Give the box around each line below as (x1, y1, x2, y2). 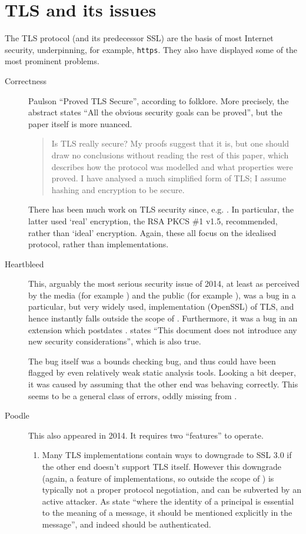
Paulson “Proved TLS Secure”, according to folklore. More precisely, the (28, 94, 289, 107)
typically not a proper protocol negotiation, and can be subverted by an (42, 483, 301, 496)
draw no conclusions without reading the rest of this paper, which (51, 148, 289, 161)
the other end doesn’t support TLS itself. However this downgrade (42, 460, 282, 472)
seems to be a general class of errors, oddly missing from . (28, 389, 237, 402)
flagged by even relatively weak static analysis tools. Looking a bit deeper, (28, 366, 296, 379)
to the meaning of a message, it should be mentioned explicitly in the (42, 506, 292, 519)
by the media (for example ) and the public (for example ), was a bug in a (28, 288, 296, 301)
